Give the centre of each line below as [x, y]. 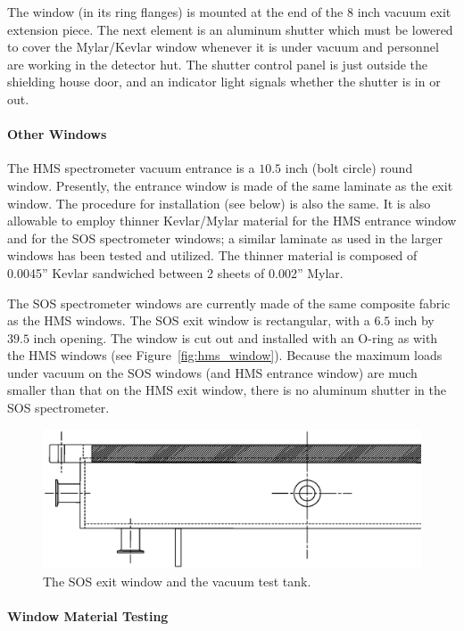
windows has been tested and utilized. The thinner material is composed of [212, 255]
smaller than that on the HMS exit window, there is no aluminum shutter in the [227, 390]
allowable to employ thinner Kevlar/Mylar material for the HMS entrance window [232, 221]
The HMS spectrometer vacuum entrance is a [131, 168]
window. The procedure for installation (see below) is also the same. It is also [219, 203]
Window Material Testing [88, 616]
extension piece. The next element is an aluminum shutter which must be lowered [230, 29]
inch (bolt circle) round [349, 168]
